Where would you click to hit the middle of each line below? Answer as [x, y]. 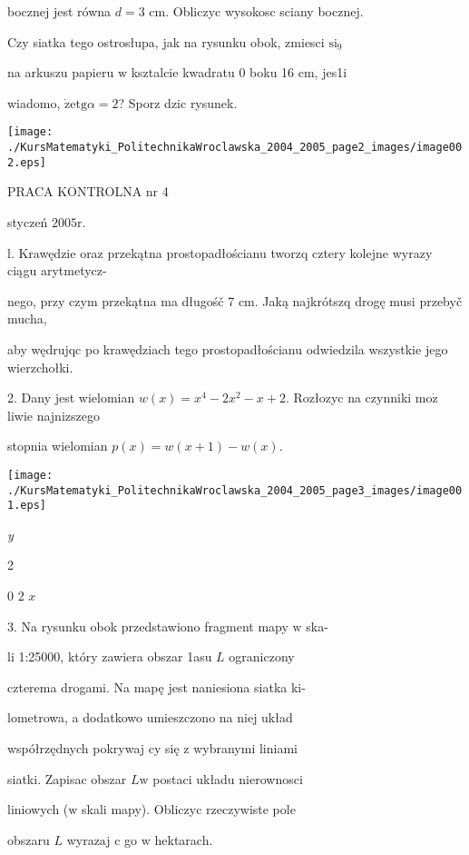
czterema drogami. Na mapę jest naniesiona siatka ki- [156, 686]
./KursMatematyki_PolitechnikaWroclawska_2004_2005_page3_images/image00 [235, 490]
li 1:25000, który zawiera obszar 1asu [110, 656]
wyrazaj [88, 839]
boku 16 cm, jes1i [298, 72]
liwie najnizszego [54, 415]
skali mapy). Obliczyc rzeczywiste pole [189, 809]
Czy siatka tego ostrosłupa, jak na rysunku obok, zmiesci [166, 41]
